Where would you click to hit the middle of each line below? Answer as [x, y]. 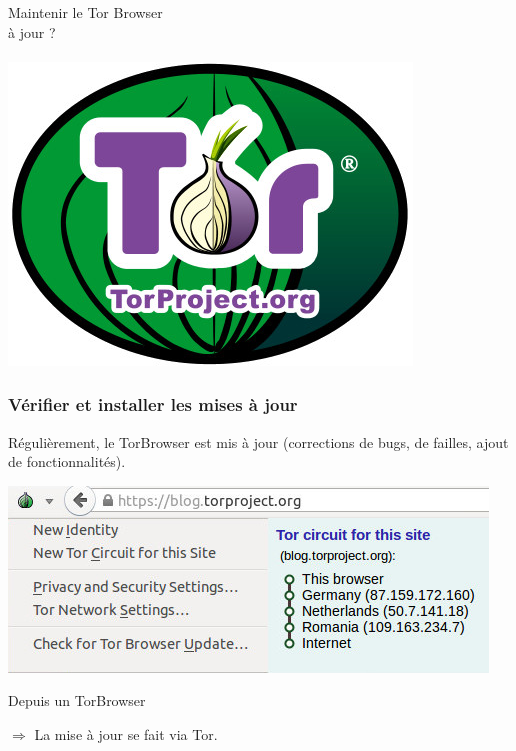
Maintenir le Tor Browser [85, 12]
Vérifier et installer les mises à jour [153, 404]
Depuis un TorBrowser [77, 700]
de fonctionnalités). [67, 461]
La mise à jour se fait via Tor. [126, 733]
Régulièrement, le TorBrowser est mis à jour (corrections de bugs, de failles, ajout [258, 441]
